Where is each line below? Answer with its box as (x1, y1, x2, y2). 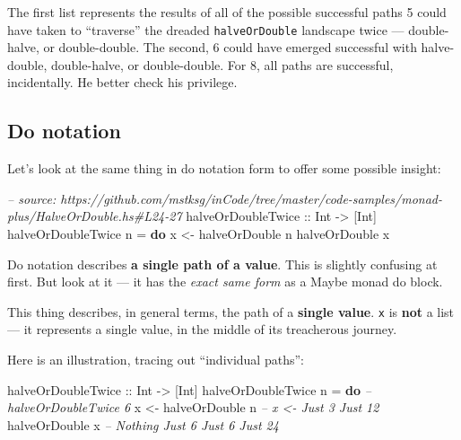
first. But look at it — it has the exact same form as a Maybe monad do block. (7, 272, 443, 291)
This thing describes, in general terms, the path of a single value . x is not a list (7, 302, 455, 321)
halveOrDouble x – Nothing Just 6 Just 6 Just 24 (7, 415, 279, 434)
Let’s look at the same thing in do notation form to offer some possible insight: (7, 159, 441, 178)
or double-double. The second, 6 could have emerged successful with (43, 38, 417, 57)
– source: (7, 189, 57, 207)
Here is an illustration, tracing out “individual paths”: (7, 350, 304, 369)
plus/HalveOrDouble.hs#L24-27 (7, 207, 182, 225)
